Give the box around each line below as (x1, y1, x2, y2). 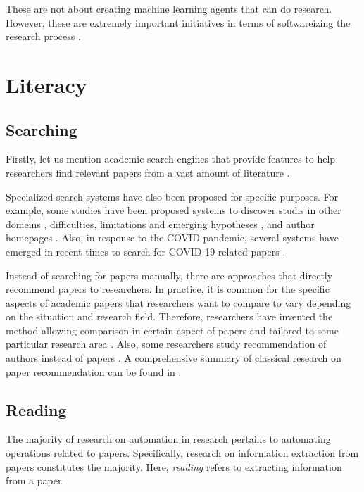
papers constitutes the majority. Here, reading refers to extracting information (6, 459, 342, 474)
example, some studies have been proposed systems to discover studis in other (6, 203, 341, 217)
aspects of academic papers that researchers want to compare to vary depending (6, 295, 351, 310)
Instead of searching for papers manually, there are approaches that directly (6, 267, 333, 282)
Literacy (6, 70, 87, 99)
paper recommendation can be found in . (6, 364, 182, 379)
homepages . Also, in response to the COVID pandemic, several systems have (6, 230, 339, 245)
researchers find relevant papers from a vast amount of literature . (6, 165, 290, 179)
